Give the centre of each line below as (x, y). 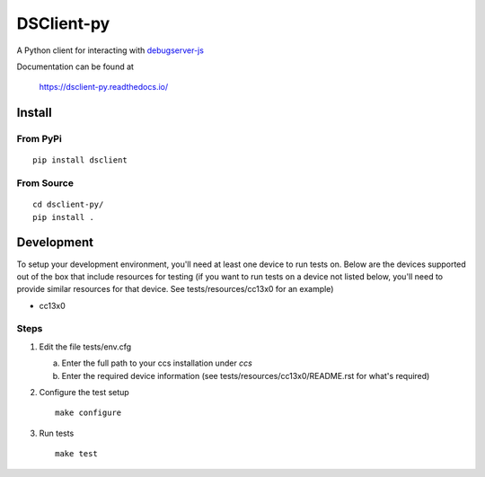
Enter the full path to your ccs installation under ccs (157, 363)
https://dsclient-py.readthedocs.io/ (104, 87)
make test (76, 454)
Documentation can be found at (75, 66)
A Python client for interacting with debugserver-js (110, 50)
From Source (45, 183)
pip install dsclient (80, 160)
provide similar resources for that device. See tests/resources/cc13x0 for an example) (175, 289)
